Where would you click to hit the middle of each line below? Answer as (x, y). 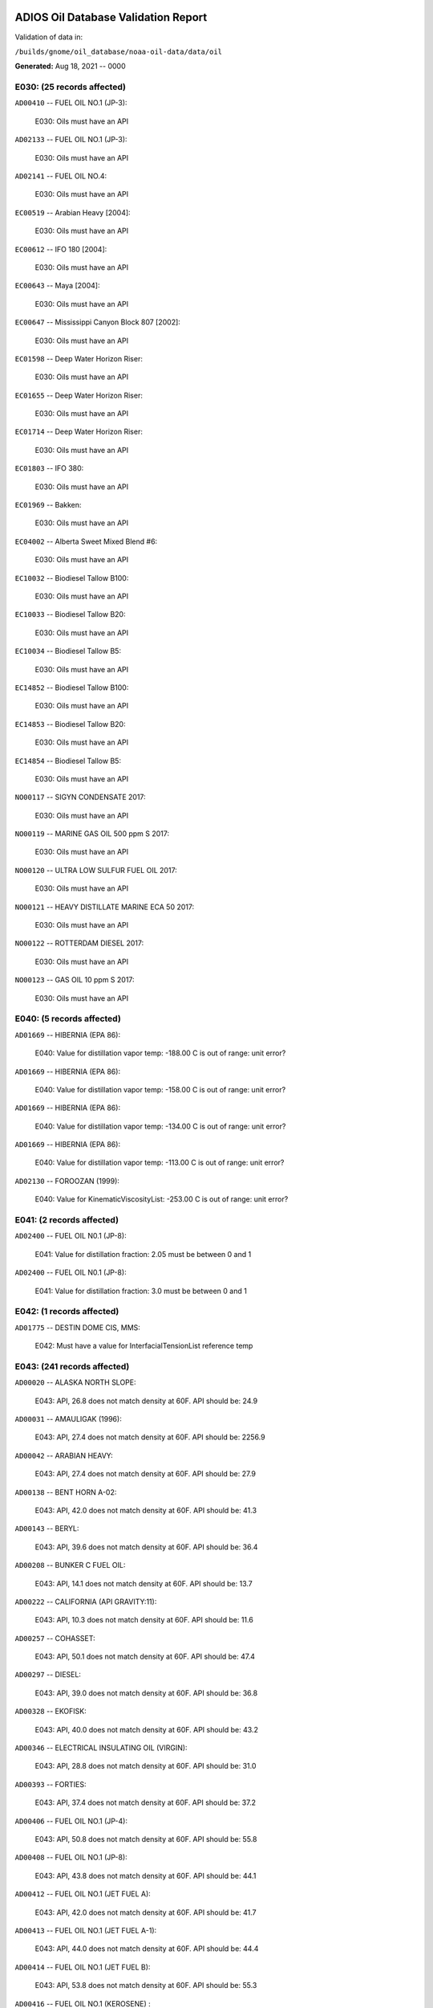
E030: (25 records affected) (70, 87)
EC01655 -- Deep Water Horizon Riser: (79, 395)
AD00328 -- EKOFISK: (51, 1712)
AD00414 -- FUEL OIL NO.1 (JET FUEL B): (83, 1967)
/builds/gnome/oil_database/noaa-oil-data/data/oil (119, 51)
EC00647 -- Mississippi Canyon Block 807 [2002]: (97, 322)
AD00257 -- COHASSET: (55, 1638)
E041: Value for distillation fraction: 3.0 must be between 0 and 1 (141, 1291)
